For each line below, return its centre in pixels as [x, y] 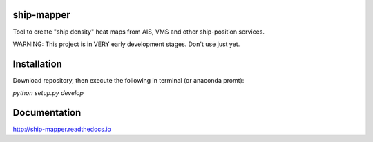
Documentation [47, 113]
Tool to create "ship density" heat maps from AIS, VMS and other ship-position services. [139, 32]
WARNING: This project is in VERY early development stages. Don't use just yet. [126, 44]
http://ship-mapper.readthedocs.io [62, 129]
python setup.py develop [48, 93]
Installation [37, 64]
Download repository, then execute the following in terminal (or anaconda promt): [128, 80]
